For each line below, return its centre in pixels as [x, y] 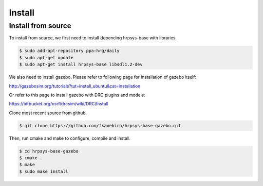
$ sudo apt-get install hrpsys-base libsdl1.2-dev [81, 65]
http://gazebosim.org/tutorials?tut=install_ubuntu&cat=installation [75, 86]
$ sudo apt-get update [46, 58]
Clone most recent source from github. [48, 113]
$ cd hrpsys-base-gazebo [49, 151]
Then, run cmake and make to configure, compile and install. [70, 138]
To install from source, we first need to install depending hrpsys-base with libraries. [93, 38]
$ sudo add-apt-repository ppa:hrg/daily [69, 51]
